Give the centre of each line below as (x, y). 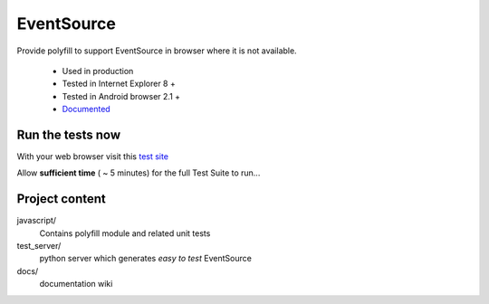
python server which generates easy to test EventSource (146, 259)
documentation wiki (76, 284)
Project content (61, 199)
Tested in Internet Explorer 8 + (119, 84)
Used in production (98, 71)
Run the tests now (69, 134)
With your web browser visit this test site (93, 157)
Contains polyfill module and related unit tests (125, 233)
